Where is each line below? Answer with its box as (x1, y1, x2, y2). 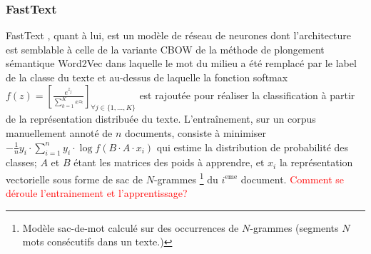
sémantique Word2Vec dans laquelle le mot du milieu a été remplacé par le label (6, 56, 357, 71)
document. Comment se (240, 171, 345, 186)
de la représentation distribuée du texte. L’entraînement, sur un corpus (6, 111, 316, 126)
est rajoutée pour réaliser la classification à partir (139, 87, 355, 102)
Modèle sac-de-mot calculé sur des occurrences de (22, 220, 239, 235)
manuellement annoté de (6, 125, 113, 140)
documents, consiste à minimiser (125, 125, 266, 140)
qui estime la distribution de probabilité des (156, 139, 349, 154)
